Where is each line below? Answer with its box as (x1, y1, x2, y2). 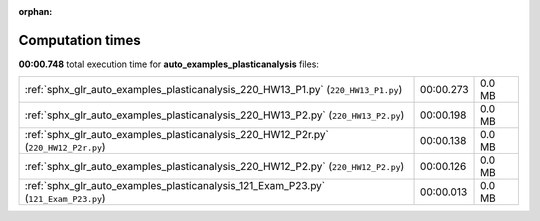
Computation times (18, 31, 141, 49)
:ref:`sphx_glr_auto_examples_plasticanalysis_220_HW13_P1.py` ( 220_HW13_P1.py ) (24, 83, 403, 97)
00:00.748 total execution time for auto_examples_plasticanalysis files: (18, 58, 320, 70)
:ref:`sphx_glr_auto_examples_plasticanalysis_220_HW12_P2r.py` (24, 128, 329, 142)
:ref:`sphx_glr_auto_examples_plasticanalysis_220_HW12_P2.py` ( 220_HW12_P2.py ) (24, 160, 405, 174)
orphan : (18, 6, 53, 17)
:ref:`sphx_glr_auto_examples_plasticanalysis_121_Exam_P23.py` (24, 179, 326, 193)
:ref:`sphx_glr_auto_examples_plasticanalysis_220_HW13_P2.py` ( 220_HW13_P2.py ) (24, 108, 405, 122)
